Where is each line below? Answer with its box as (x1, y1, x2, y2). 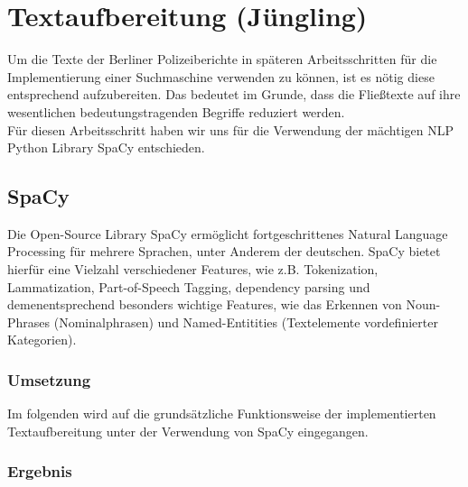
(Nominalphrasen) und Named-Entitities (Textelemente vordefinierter (53, 312, 438, 331)
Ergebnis (7, 460, 72, 482)
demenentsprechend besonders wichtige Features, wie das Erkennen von (7, 295, 402, 314)
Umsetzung (7, 368, 91, 391)
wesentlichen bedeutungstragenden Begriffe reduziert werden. (7, 102, 345, 121)
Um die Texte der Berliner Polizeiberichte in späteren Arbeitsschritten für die (7, 50, 437, 69)
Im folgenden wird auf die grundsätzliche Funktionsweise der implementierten (7, 404, 436, 423)
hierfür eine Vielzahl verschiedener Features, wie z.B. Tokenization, (7, 260, 379, 279)
